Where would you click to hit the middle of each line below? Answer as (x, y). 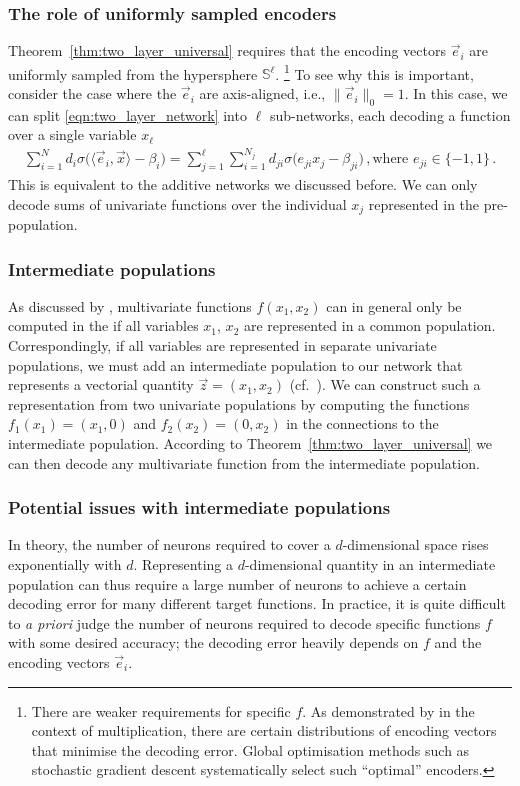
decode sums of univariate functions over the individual (177, 203)
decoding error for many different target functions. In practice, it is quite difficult (257, 603)
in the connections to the (362, 423)
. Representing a (183, 563)
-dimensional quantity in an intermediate (370, 563)
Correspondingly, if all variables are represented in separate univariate (222, 345)
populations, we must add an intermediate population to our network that (235, 364)
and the (458, 642)
